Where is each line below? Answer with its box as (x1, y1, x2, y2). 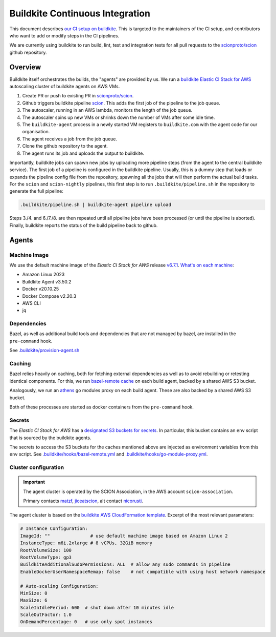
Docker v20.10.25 (22, 286, 59, 292)
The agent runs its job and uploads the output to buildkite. (22, 150, 144, 156)
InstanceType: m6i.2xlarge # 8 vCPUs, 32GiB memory (20, 540, 153, 546)
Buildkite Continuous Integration (9, 8, 151, 19)
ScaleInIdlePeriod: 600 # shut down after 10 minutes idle (20, 605, 174, 610)
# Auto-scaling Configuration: (20, 583, 99, 589)
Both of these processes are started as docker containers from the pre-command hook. (9, 404, 194, 410)
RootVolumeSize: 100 (20, 547, 72, 553)
